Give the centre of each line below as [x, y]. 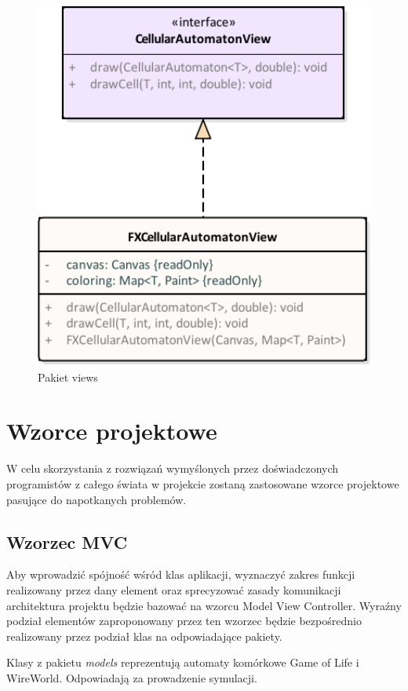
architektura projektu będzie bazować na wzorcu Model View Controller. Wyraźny [204, 605]
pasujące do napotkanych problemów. [97, 499]
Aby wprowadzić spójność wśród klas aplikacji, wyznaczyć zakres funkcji [181, 574]
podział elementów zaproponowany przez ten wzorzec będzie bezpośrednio [184, 621]
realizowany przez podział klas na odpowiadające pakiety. [144, 636]
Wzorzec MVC [67, 541]
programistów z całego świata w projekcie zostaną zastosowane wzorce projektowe [203, 483]
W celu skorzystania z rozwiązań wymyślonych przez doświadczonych [173, 468]
